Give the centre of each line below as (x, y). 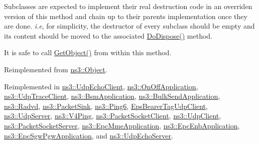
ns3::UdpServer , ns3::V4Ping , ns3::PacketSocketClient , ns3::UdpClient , (113, 116)
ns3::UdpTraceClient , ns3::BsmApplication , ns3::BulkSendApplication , (112, 96)
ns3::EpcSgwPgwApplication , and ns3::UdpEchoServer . (89, 135)
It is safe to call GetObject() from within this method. (88, 52)
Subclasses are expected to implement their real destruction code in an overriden (128, 6)
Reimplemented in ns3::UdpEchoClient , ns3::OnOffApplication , (101, 86)
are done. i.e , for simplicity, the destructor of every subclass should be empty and (129, 26)
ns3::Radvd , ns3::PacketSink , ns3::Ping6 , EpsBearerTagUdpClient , (106, 106)
